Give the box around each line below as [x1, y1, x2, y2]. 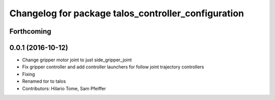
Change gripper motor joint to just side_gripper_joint [22, 57, 132, 63]
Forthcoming [9, 27, 51, 36]
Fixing [22, 71, 35, 77]
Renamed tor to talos [22, 78, 66, 84]
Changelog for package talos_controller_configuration [9, 8, 244, 19]
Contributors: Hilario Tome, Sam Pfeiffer [22, 85, 106, 91]
